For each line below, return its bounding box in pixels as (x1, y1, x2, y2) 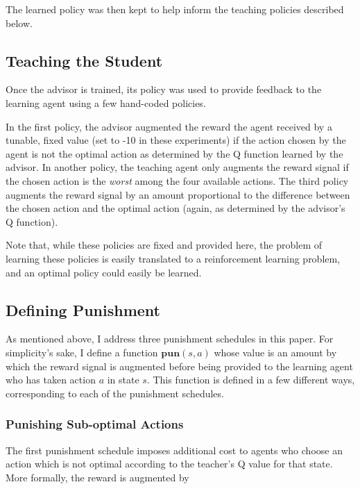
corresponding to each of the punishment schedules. (6, 386, 224, 400)
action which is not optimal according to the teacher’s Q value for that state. (6, 456, 333, 471)
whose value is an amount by (214, 345, 337, 359)
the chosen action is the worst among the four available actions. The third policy (6, 173, 349, 188)
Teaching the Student (6, 49, 163, 71)
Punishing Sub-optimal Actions (6, 415, 184, 433)
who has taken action (6, 372, 96, 387)
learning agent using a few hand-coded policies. (6, 95, 206, 110)
